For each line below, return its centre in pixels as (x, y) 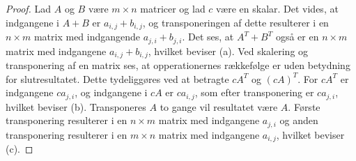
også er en (297, 37)
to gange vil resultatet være (219, 106)
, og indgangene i (111, 92)
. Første (304, 106)
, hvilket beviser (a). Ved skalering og (228, 51)
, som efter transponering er (254, 92)
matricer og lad (173, 8)
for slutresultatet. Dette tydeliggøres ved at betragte (117, 78)
